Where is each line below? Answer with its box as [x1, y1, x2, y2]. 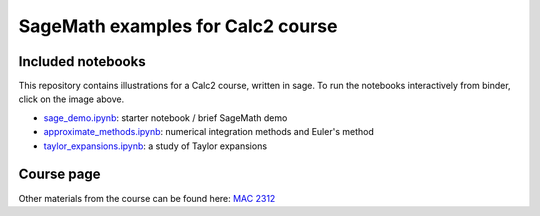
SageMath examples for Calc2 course [18, 15, 338, 37]
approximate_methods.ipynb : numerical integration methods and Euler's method [43, 126, 374, 138]
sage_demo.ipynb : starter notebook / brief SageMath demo [43, 111, 288, 124]
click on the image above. [18, 93, 125, 105]
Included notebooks [18, 53, 146, 70]
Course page [18, 166, 101, 183]
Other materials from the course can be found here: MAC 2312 [18, 192, 276, 204]
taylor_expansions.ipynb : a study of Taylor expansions [43, 140, 268, 152]
